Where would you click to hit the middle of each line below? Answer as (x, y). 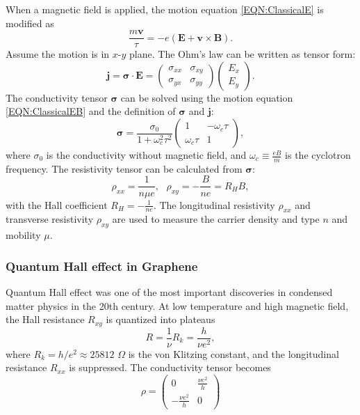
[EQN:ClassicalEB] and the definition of (91, 111)
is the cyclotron (318, 155)
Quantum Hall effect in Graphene (102, 266)
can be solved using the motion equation (207, 97)
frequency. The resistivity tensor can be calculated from (124, 168)
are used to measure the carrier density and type (216, 219)
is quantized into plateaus (161, 319)
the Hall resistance (45, 319)
